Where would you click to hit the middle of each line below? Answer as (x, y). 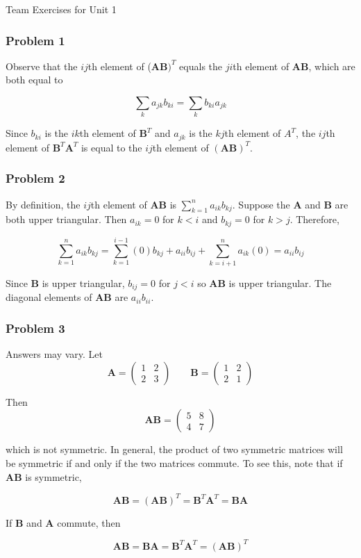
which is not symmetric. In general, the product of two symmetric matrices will (174, 449)
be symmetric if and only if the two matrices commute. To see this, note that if (174, 463)
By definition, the (43, 204)
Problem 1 (35, 40)
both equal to (34, 80)
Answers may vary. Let (54, 354)
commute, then (89, 522)
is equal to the (111, 147)
